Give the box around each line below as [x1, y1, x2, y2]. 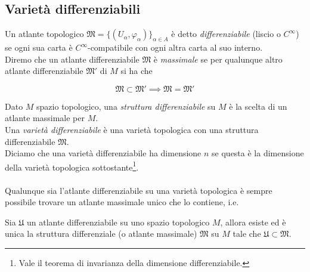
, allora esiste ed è [220, 215, 286, 228]
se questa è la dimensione [212, 147, 304, 159]
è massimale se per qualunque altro [153, 52, 283, 65]
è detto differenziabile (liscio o [171, 27, 281, 40]
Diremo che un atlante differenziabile [5, 52, 139, 65]
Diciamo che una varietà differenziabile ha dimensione [5, 147, 201, 159]
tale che [232, 227, 261, 240]
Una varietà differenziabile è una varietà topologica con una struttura [5, 123, 259, 135]
